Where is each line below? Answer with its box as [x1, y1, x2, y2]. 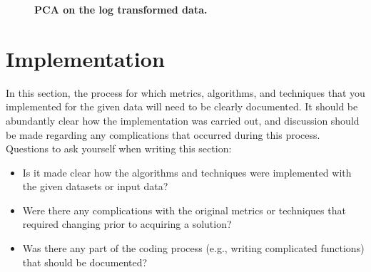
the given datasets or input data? [22, 179, 168, 194]
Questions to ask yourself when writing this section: [6, 141, 232, 156]
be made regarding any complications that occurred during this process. [6, 127, 320, 142]
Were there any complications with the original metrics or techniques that [22, 202, 346, 217]
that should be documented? [22, 254, 148, 269]
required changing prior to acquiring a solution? [22, 216, 232, 231]
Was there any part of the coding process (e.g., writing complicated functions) [22, 241, 365, 256]
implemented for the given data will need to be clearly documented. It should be [6, 99, 358, 114]
